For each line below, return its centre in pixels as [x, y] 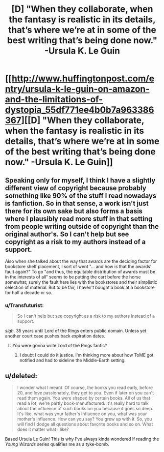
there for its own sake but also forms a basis [74, 211]
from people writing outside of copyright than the [82, 226]
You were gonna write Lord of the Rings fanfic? [60, 346]
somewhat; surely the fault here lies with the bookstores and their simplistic [81, 282]
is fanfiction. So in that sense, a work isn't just [77, 203]
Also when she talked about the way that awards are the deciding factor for [81, 261]
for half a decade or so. [29, 293]
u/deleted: [21, 376]
